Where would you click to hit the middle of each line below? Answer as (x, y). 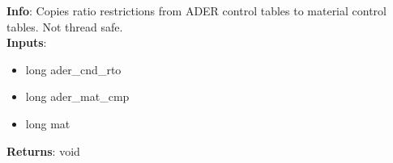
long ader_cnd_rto (73, 69)
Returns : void (43, 150)
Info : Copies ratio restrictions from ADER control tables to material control (196, 10)
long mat (48, 123)
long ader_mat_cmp (77, 96)
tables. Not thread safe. (65, 26)
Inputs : (27, 42)
